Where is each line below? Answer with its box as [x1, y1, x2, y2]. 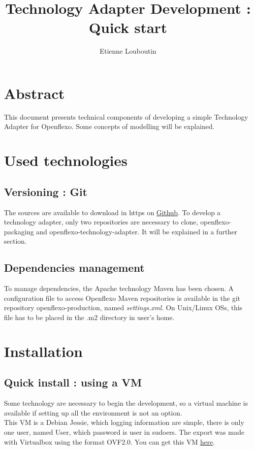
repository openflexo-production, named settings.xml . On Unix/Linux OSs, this [4, 302, 243, 313]
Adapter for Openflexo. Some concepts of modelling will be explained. [4, 121, 215, 131]
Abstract [4, 83, 65, 103]
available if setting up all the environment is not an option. [4, 407, 182, 418]
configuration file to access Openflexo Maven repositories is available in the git [4, 292, 240, 303]
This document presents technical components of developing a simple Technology [4, 111, 248, 122]
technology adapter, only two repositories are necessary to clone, [4, 217, 198, 227]
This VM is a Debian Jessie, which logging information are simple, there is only [4, 417, 244, 427]
